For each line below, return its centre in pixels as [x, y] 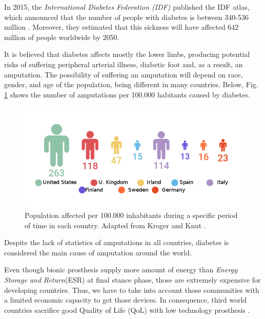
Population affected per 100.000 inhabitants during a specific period [131, 215]
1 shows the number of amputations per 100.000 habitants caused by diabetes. [127, 94]
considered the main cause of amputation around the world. [98, 252]
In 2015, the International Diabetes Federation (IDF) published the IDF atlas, [127, 7]
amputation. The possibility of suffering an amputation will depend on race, [124, 74]
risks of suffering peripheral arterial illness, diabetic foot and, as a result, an [124, 64]
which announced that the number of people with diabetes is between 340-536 [126, 17]
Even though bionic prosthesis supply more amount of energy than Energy [121, 270]
